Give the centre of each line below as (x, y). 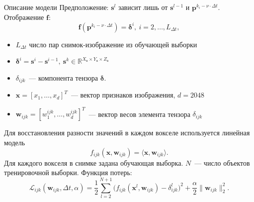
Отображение (24, 17)
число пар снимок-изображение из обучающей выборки (113, 44)
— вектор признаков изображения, (123, 95)
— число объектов (222, 162)
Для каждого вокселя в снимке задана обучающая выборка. (94, 162)
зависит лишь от (143, 7)
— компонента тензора (64, 77)
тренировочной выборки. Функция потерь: (68, 172)
